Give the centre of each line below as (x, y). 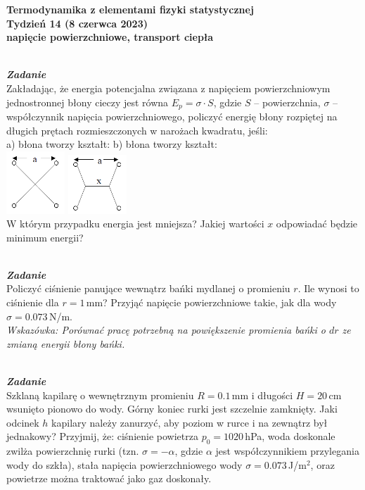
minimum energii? (45, 237)
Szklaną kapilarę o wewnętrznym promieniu (100, 395)
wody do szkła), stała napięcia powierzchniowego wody (124, 464)
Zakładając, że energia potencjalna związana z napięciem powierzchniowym (168, 88)
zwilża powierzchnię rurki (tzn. (73, 451)
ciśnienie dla (33, 302)
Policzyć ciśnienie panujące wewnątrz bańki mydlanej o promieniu (148, 288)
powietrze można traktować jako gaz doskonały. (109, 478)
